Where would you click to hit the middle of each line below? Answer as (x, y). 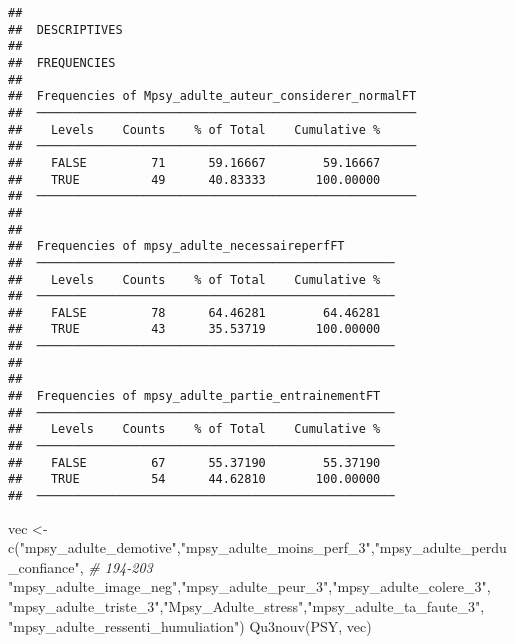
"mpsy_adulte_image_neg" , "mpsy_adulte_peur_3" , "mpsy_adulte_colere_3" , (249, 586)
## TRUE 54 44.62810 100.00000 (194, 479)
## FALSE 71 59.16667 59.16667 (194, 162)
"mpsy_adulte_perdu (440, 547)
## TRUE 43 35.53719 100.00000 (194, 329)
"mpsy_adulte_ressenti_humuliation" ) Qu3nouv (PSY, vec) (190, 625)
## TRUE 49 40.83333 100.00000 (194, 179)
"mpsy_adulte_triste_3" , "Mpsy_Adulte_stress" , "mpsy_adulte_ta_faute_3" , (246, 606)
